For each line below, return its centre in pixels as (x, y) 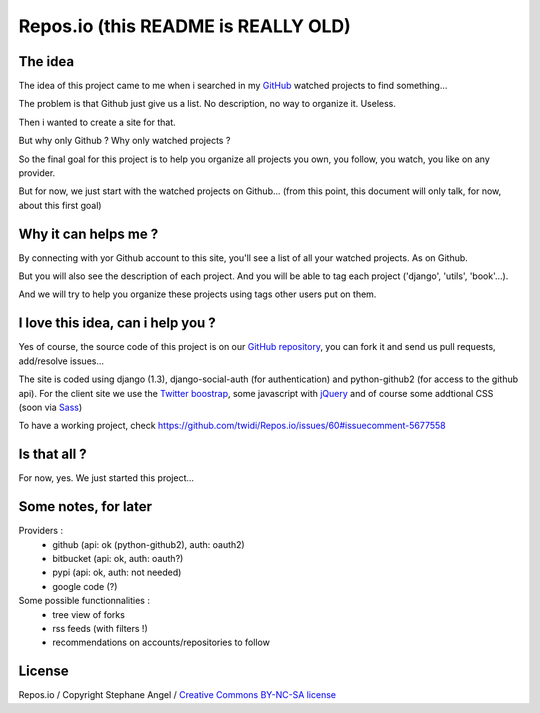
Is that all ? (52, 454)
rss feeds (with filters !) (100, 628)
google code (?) (85, 586)
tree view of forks (88, 614)
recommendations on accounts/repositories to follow (161, 642)
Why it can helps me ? (88, 233)
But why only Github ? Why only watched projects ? (124, 141)
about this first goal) (60, 205)
